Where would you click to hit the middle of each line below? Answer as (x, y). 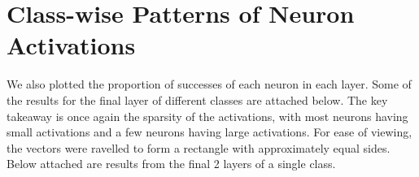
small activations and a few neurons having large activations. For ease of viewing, (209, 132)
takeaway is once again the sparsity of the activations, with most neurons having (207, 116)
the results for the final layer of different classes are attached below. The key (197, 99)
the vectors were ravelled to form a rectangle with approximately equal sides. (199, 147)
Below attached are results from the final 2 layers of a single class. (171, 164)
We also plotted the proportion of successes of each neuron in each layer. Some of (209, 84)
